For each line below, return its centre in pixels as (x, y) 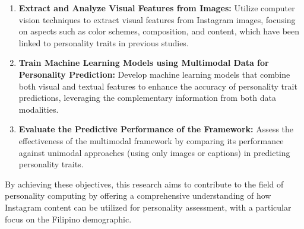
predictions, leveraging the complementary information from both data (147, 98)
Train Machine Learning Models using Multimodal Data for (144, 63)
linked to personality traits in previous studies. (104, 42)
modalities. (39, 109)
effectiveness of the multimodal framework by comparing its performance (151, 140)
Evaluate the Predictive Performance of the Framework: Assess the (156, 129)
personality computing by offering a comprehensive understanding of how (138, 195)
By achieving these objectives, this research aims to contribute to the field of (144, 184)
